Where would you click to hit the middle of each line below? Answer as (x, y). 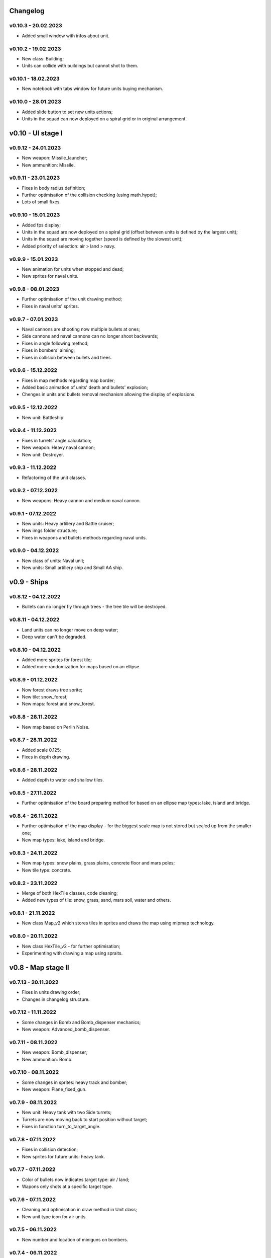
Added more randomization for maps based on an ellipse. (81, 667)
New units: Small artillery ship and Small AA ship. (73, 568)
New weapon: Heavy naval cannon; (58, 447)
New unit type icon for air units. (54, 1216)
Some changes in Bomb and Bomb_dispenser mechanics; (81, 1022)
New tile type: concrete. (47, 870)
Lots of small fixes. (41, 202)
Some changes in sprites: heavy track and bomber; (75, 1082)
